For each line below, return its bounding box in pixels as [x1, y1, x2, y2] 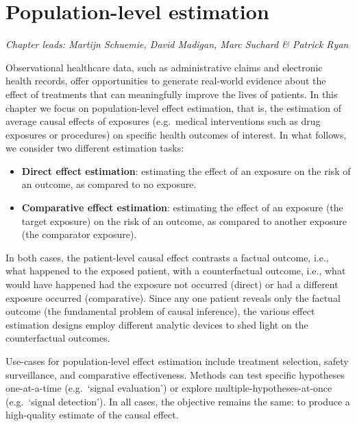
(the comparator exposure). [21, 227, 137, 241]
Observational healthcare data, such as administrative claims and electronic [5, 60, 323, 74]
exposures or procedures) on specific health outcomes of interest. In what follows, [5, 127, 347, 141]
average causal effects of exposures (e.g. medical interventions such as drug [5, 114, 321, 128]
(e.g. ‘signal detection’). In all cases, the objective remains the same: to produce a [5, 394, 350, 408]
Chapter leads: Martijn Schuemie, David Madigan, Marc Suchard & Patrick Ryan [5, 37, 349, 51]
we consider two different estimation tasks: [5, 141, 184, 155]
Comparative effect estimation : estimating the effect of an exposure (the [21, 200, 343, 215]
